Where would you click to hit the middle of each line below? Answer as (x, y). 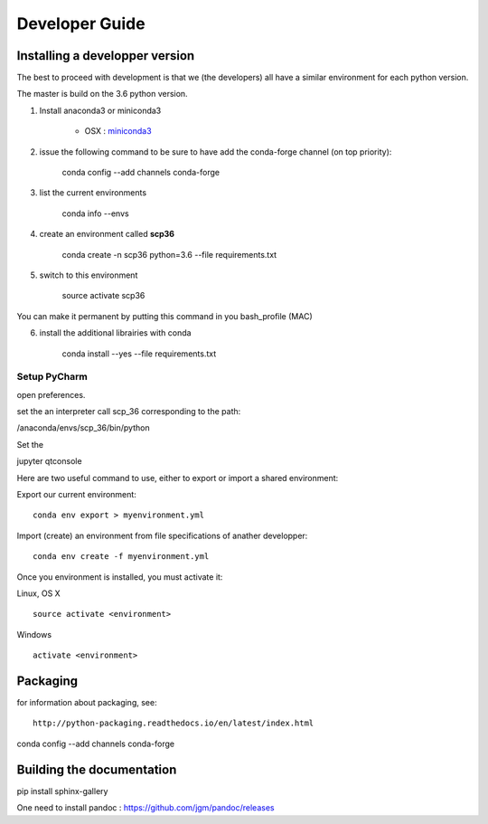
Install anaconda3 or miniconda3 (100, 110)
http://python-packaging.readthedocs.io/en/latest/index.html (174, 723)
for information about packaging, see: (87, 703)
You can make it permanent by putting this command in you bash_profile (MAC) (164, 316)
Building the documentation (97, 769)
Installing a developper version (106, 56)
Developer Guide (81, 24)
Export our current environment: (77, 495)
